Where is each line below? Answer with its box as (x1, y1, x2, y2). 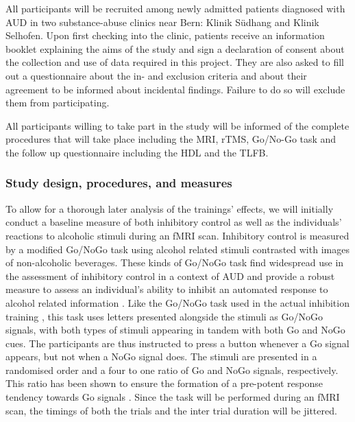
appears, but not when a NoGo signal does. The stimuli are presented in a (5, 349, 317, 364)
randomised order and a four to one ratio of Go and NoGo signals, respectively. (5, 362, 339, 377)
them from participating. (5, 95, 110, 110)
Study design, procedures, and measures (5, 174, 232, 191)
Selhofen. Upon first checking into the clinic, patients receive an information (5, 28, 325, 43)
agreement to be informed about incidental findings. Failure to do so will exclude (5, 82, 345, 96)
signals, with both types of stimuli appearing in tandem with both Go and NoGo (5, 323, 345, 337)
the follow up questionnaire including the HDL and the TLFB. (5, 145, 269, 159)
